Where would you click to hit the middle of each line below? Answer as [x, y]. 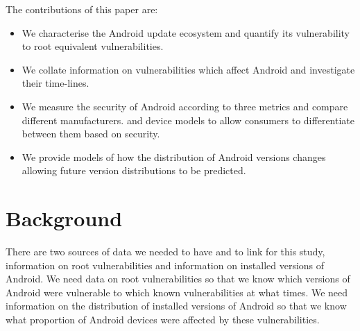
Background [64, 218]
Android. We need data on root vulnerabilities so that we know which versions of [178, 279]
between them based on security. [91, 134]
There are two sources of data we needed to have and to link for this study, [165, 252]
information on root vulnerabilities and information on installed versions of [165, 265]
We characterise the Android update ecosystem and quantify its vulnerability [186, 32]
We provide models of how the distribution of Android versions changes [174, 156]
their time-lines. [55, 83]
